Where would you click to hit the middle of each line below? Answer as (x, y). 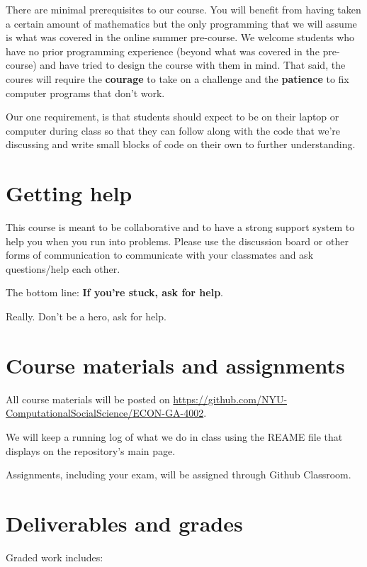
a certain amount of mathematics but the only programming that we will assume (181, 23)
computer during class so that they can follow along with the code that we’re (173, 130)
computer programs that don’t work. (85, 92)
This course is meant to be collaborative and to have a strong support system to (180, 227)
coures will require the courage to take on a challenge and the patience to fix (177, 78)
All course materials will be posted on (88, 399)
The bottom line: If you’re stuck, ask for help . (115, 292)
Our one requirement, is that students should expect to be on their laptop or (173, 117)
